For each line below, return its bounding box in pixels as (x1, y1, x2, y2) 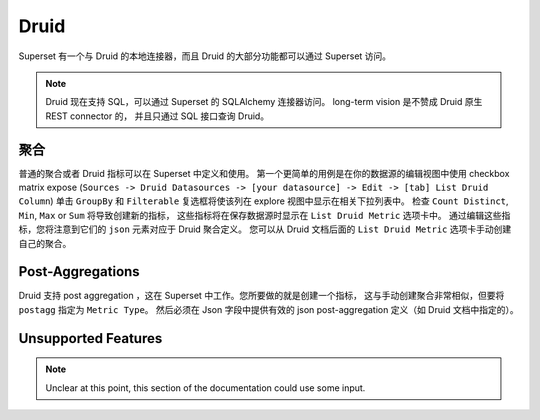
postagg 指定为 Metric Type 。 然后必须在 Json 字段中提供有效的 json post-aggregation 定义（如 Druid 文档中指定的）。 (18, 303, 519, 315)
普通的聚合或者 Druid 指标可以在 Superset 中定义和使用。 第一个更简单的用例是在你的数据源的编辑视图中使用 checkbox (18, 167, 510, 179)
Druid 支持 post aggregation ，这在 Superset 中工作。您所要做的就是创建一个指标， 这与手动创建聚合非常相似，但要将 (18, 290, 505, 302)
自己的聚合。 (18, 237, 72, 249)
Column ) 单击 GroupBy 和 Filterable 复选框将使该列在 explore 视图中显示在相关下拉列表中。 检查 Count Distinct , (18, 195, 509, 207)
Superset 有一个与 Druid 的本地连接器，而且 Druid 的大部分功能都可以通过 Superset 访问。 (18, 50, 392, 62)
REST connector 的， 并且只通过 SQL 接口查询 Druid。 (45, 110, 270, 122)
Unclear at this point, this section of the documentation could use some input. (45, 381, 366, 394)
